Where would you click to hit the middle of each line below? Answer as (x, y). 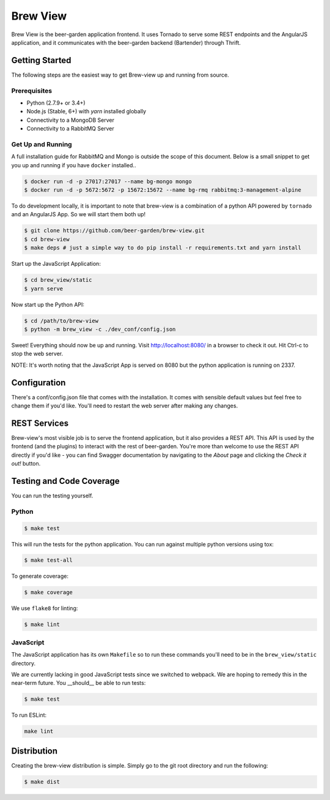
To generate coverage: (40, 576)
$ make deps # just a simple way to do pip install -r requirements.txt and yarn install (163, 248)
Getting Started (41, 60)
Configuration (38, 383)
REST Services (40, 423)
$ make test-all (49, 560)
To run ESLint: (29, 715)
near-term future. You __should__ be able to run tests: (79, 683)
